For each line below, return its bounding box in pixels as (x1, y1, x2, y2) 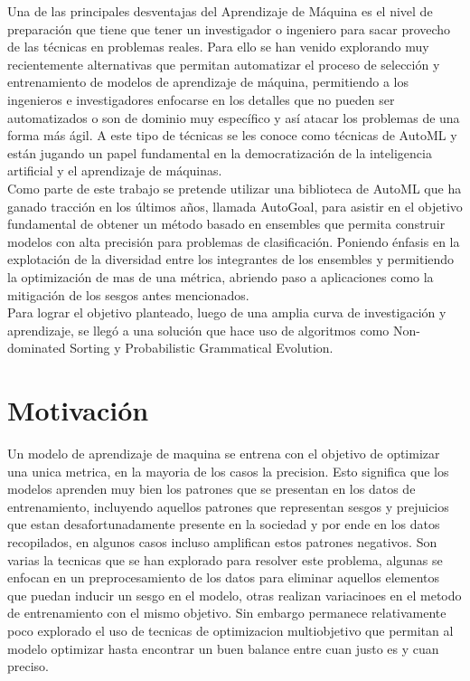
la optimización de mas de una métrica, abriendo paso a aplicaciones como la (7, 267, 434, 286)
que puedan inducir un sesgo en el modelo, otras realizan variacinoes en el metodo (7, 585, 462, 604)
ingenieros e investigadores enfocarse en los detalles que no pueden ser (7, 90, 395, 109)
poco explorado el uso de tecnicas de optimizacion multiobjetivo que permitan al (7, 620, 454, 639)
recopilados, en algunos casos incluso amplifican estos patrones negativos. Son (7, 532, 437, 551)
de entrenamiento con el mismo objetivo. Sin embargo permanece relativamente (7, 603, 446, 622)
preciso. (7, 657, 50, 676)
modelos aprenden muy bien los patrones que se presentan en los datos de (7, 479, 416, 498)
